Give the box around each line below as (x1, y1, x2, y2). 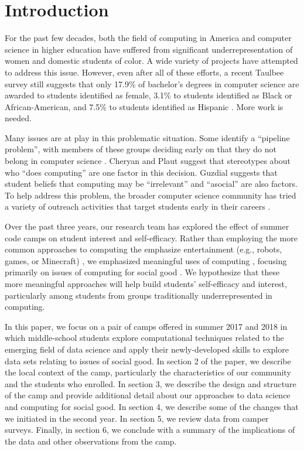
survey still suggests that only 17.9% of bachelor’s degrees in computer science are (5, 77, 299, 90)
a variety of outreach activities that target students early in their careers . (5, 200, 271, 213)
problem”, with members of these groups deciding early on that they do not (5, 143, 276, 155)
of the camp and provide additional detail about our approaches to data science (5, 389, 291, 401)
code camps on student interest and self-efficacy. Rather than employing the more (5, 231, 298, 244)
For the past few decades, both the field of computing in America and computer (5, 32, 292, 44)
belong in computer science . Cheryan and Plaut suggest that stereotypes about (5, 155, 291, 167)
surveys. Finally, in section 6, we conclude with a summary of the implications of (5, 423, 295, 436)
